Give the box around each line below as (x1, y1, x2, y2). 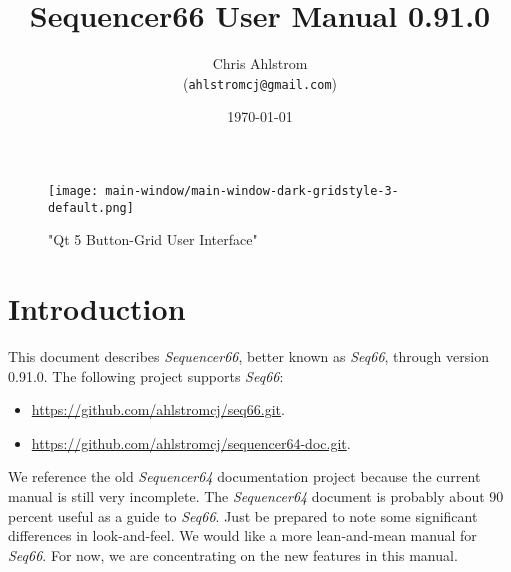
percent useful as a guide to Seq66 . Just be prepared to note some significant (8, 505, 478, 526)
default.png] (48, 200, 134, 215)
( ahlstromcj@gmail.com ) (182, 72, 338, 93)
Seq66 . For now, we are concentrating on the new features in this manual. (8, 544, 458, 565)
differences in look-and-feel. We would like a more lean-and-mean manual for (8, 525, 477, 546)
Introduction (8, 288, 186, 329)
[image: (48, 183, 99, 198)
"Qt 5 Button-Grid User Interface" (48, 229, 258, 250)
